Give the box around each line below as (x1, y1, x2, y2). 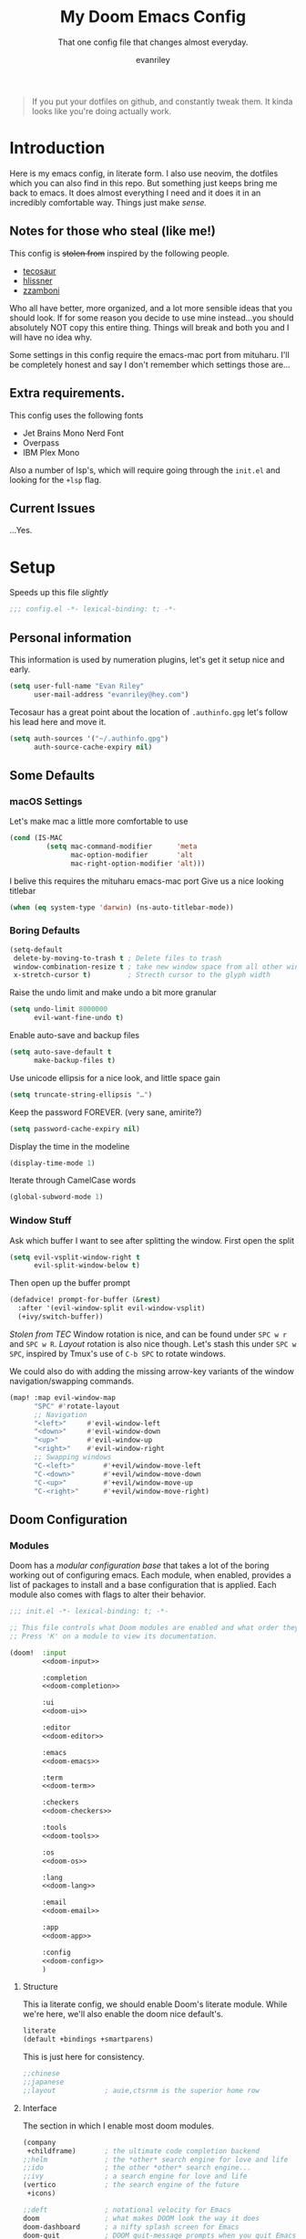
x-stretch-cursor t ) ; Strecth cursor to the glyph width (13, 971, 271, 980)
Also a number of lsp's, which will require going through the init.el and (9, 464, 280, 476)
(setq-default (9, 945, 64, 954)
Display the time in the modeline (9, 1141, 130, 1151)
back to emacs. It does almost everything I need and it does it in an (9, 187, 261, 198)
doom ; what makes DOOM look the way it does (22, 2213, 260, 2223)
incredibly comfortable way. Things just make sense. (9, 196, 208, 207)
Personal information (9, 630, 132, 646)
